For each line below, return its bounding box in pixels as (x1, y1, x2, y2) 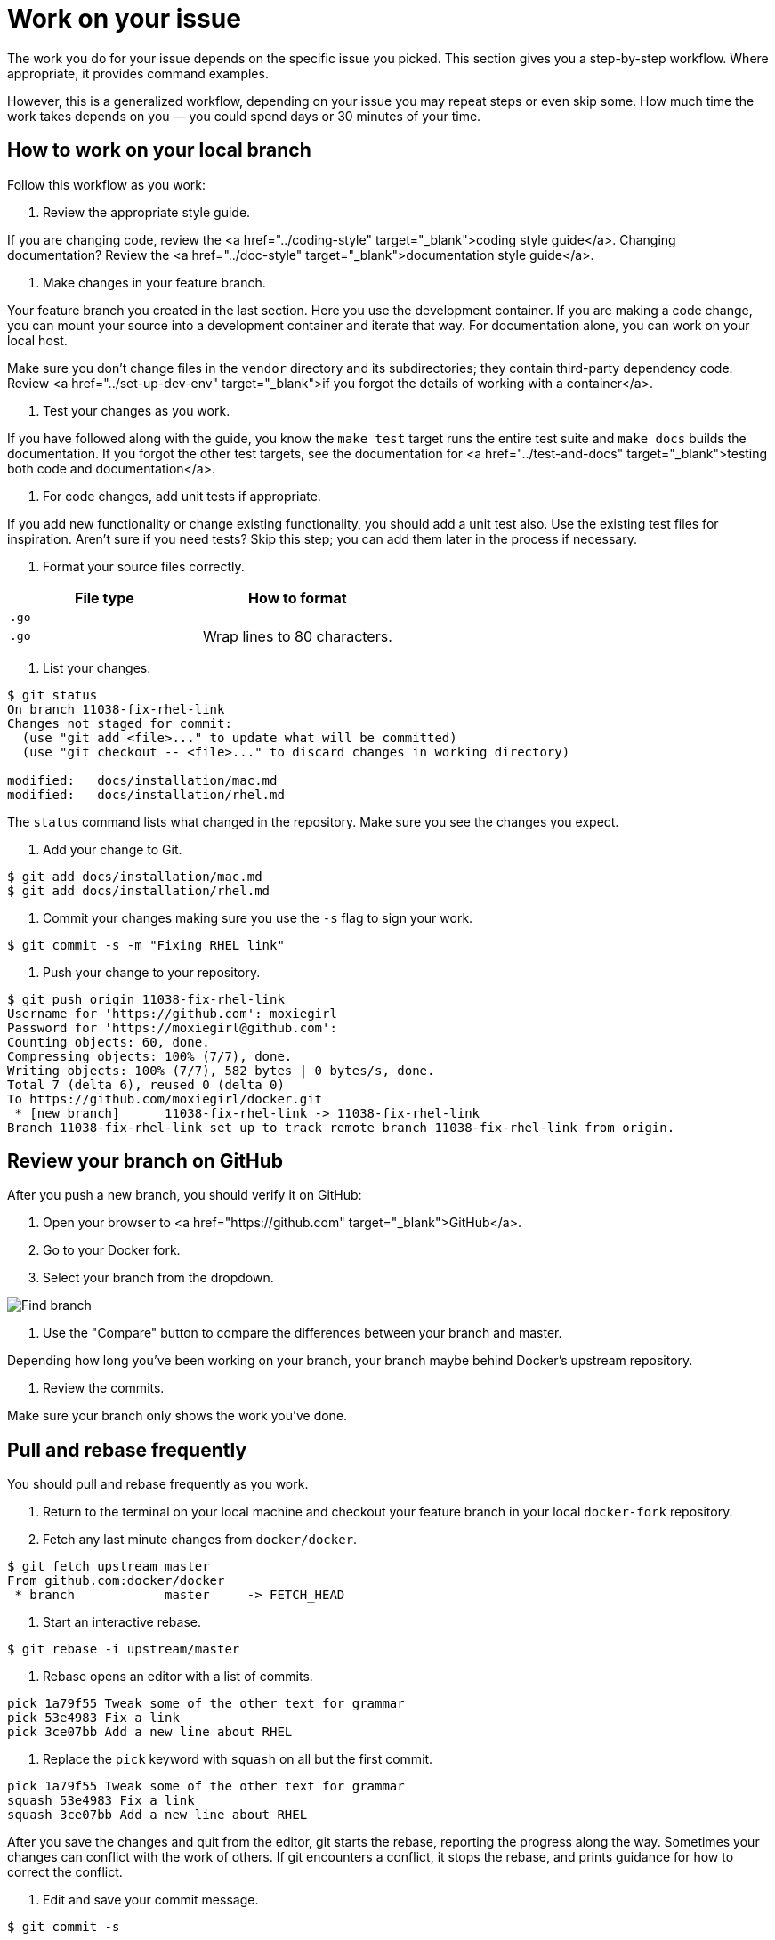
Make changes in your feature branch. (43, 274, 266, 290)
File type (75, 588, 134, 607)
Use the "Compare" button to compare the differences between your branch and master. (43, 1325, 562, 1341)
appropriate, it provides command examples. (7, 65, 269, 81)
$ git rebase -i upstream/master (7, 1642, 240, 1657)
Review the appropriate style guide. (43, 204, 251, 220)
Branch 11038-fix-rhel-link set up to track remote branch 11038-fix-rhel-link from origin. (7, 1120, 675, 1135)
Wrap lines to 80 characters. (202, 626, 392, 645)
